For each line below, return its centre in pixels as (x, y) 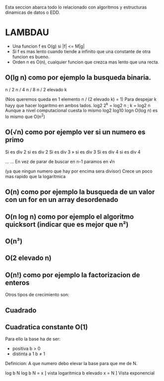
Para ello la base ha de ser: (33, 339)
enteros (17, 283)
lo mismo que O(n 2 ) (25, 116)
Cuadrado (21, 310)
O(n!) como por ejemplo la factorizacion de (73, 275)
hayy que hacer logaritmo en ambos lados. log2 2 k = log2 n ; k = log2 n (78, 105)
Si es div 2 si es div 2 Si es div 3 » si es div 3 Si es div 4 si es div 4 (73, 152)
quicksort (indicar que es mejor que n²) (67, 224)
